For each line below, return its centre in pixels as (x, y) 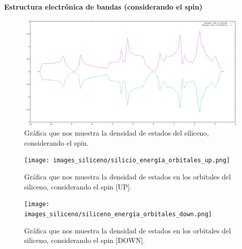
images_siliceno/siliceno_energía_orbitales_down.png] (118, 214)
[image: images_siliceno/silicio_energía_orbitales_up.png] (127, 161)
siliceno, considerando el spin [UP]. (78, 186)
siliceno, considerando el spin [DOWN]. (85, 240)
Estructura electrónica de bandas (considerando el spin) (103, 7)
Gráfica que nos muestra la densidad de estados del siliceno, (117, 133)
